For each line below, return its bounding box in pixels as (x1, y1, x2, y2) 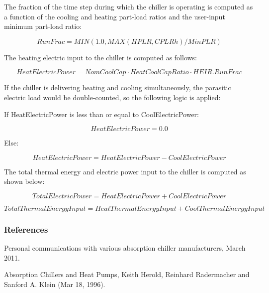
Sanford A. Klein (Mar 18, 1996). (4, 279, 105, 289)
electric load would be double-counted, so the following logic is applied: (4, 92, 221, 102)
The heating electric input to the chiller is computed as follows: (4, 52, 197, 62)
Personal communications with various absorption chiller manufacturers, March (4, 243, 246, 253)
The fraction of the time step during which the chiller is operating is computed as (4, 1, 253, 11)
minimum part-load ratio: (4, 21, 82, 31)
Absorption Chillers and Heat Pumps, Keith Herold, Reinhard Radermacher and (4, 269, 250, 280)
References (4, 223, 48, 235)
